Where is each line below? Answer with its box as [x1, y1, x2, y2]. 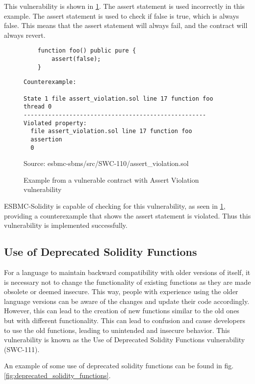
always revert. [4, 29, 46, 40]
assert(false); [51, 55, 101, 63]
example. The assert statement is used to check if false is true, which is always [4, 10, 239, 21]
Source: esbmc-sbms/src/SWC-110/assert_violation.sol [24, 158, 189, 168]
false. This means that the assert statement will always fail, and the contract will [4, 20, 248, 30]
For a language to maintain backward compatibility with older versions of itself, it [4, 267, 251, 277]
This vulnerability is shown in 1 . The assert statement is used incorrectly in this [4, 1, 245, 11]
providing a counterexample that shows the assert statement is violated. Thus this [4, 210, 251, 220]
